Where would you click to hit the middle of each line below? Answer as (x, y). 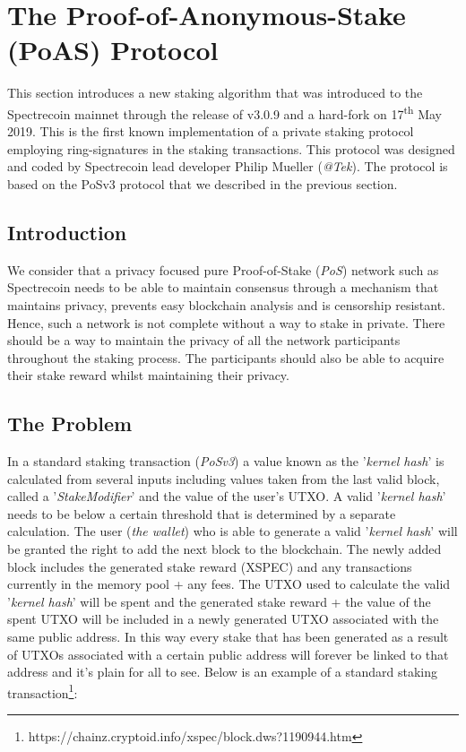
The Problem (70, 424)
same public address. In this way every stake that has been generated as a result (228, 637)
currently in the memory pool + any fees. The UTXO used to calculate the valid (229, 584)
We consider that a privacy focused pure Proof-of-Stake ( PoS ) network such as (223, 269)
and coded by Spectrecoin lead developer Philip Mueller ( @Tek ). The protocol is (228, 166)
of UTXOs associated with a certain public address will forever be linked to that (228, 654)
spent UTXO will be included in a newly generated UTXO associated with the (223, 619)
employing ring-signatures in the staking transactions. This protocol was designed (231, 148)
